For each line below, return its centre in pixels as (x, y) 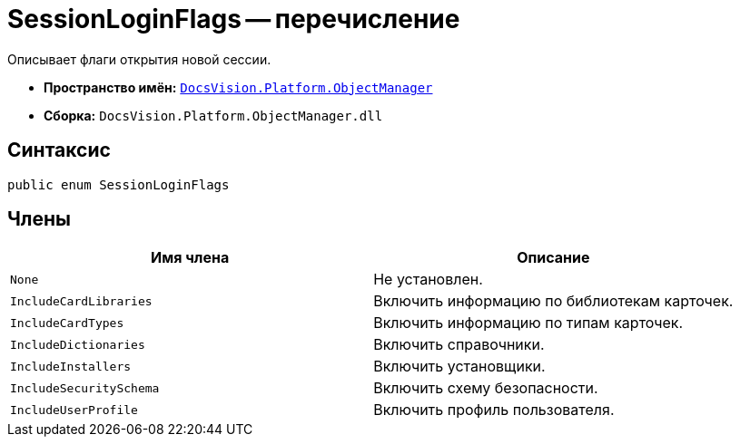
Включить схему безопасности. (486, 388)
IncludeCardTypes (67, 323)
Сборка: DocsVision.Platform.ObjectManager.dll (213, 115)
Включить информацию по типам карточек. (528, 323)
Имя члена (190, 258)
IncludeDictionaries (78, 344)
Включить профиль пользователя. (494, 410)
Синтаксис (59, 150)
